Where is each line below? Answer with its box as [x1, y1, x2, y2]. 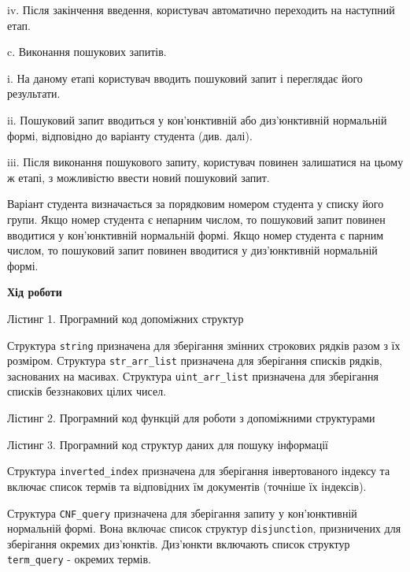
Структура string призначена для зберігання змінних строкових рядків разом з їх [7, 336, 401, 353]
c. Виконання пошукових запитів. [7, 43, 167, 60]
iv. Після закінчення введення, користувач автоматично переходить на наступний [7, 2, 395, 17]
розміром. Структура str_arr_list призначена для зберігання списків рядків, [7, 352, 382, 369]
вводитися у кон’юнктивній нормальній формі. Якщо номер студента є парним [7, 226, 384, 243]
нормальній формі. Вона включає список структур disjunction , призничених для [7, 520, 401, 537]
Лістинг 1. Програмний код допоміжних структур [7, 310, 244, 326]
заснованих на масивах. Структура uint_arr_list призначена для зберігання [7, 367, 379, 384]
